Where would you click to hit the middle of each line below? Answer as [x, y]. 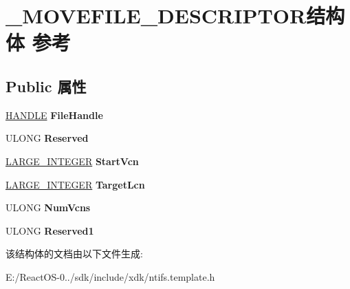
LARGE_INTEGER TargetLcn [75, 184]
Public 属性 [46, 86]
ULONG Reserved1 [50, 230]
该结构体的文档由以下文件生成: [74, 254]
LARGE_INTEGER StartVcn [72, 161]
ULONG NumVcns [48, 207]
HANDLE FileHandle [54, 115]
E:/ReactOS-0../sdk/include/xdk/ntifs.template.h [110, 276]
